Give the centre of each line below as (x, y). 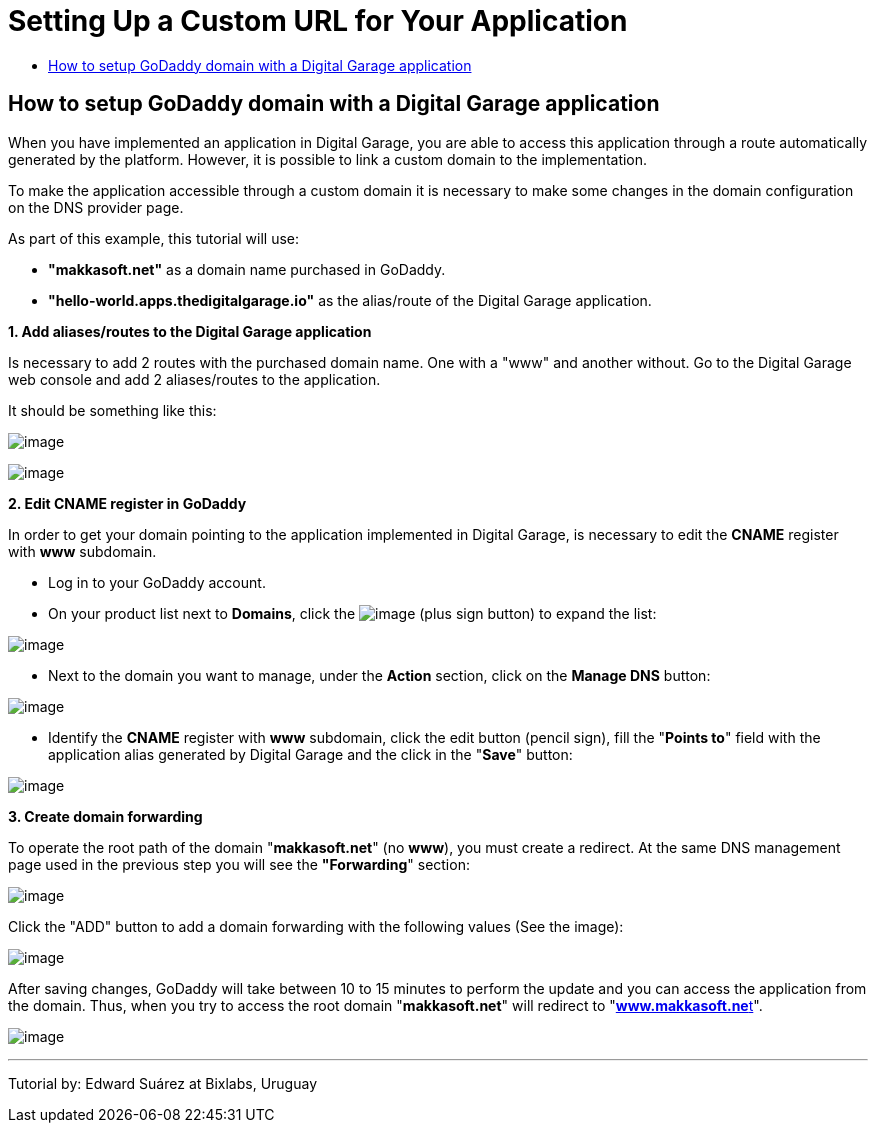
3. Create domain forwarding (105, 816)
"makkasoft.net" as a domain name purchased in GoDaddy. (247, 269)
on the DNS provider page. (96, 207)
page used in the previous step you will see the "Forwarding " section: (239, 864)
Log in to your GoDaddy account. (157, 582)
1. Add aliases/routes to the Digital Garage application (190, 331)
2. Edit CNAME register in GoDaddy (127, 503)
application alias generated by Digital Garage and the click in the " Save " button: (310, 754)
